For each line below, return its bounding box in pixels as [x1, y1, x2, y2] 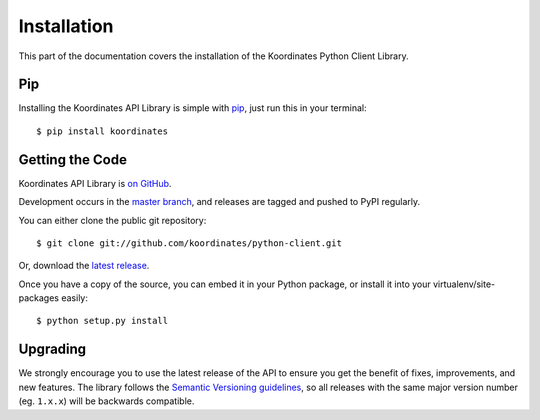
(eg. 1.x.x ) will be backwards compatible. [18, 395, 195, 407]
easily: [61, 292, 89, 304]
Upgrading [18, 341, 87, 358]
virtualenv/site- [432, 278, 496, 290]
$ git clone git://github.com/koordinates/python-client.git [36, 237, 342, 249]
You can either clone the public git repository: [18, 214, 207, 226]
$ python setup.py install [36, 315, 169, 327]
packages [18, 292, 60, 304]
